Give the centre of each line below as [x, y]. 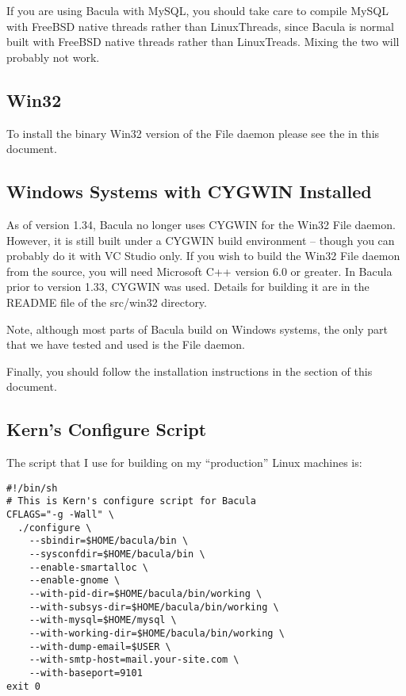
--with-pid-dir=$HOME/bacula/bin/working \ [146, 593]
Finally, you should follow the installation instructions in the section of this [190, 371]
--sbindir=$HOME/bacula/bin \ [109, 541]
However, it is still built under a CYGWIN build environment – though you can [201, 240]
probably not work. [53, 57]
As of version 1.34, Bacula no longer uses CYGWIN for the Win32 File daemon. [201, 224]
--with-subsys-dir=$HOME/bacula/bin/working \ [154, 607]
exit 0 [23, 686]
